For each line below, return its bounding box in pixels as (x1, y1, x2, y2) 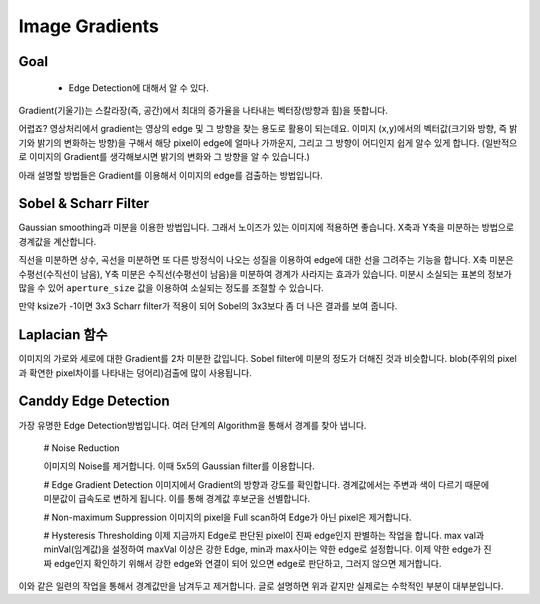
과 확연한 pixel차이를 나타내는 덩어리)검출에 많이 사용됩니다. (18, 366, 252, 379)
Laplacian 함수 (18, 326, 109, 344)
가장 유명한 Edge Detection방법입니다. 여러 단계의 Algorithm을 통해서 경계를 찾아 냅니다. (18, 419, 367, 431)
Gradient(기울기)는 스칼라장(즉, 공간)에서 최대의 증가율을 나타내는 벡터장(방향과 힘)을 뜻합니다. (18, 104, 389, 116)
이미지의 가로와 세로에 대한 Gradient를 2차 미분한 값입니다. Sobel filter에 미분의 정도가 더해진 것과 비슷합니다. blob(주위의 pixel (18, 353, 517, 365)
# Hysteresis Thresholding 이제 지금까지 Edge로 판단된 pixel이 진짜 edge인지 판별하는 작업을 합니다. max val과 (43, 529, 485, 541)
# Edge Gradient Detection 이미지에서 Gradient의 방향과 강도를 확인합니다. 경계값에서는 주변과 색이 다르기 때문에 (43, 478, 490, 490)
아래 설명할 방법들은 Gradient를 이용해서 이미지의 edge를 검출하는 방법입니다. (18, 169, 324, 181)
